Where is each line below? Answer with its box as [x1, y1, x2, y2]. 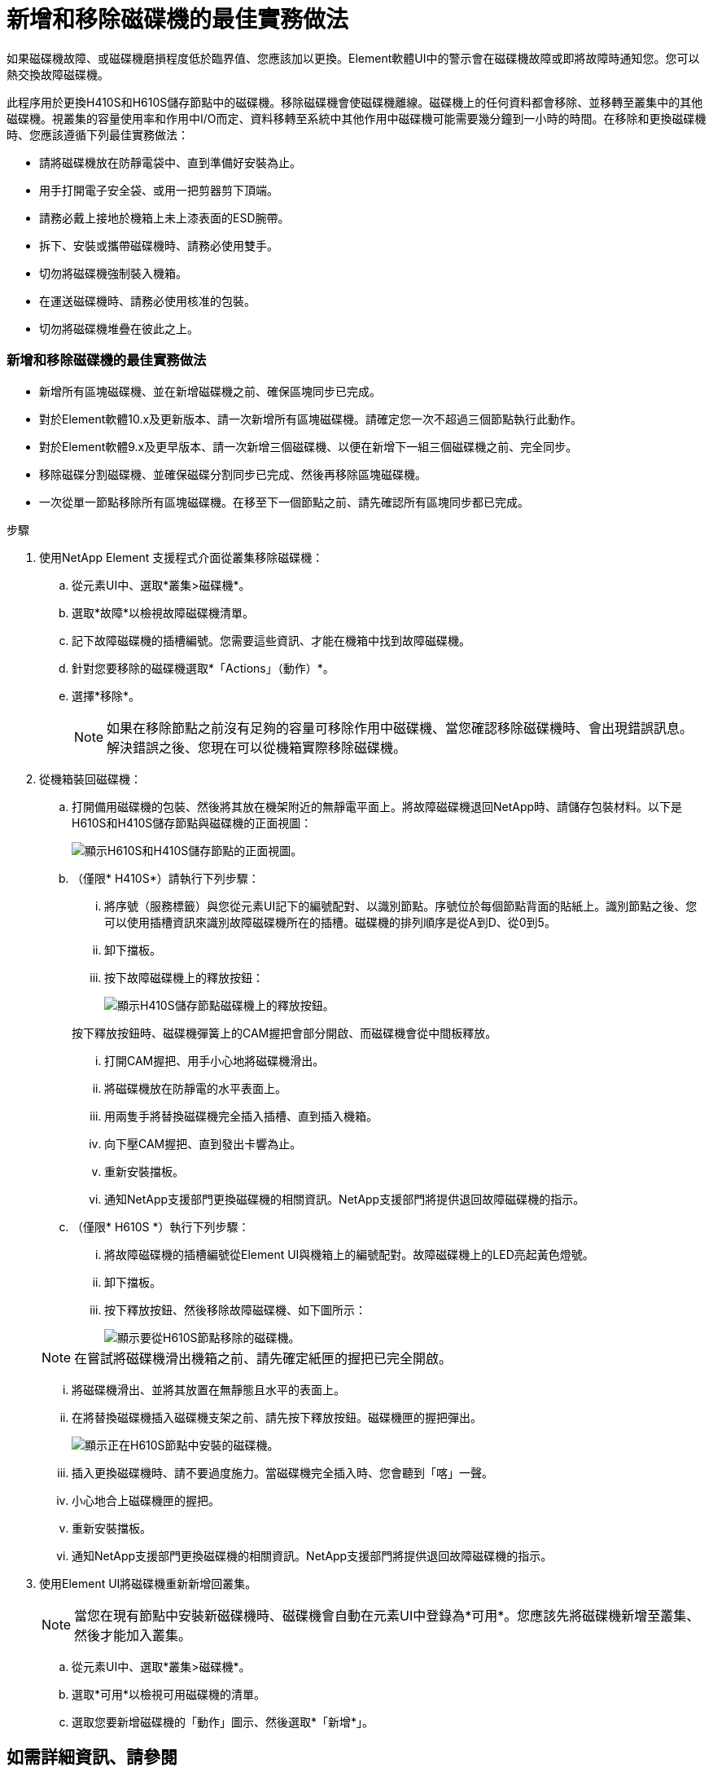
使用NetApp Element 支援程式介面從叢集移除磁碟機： [39, 550, 324, 564]
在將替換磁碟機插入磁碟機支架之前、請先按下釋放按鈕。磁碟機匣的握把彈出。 [72, 1410, 482, 1424]
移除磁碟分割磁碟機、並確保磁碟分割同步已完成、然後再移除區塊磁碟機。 [39, 467, 426, 481]
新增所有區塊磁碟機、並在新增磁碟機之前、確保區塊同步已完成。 [39, 384, 381, 398]
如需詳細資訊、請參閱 [7, 1746, 177, 1767]
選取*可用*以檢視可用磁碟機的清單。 [72, 1686, 266, 1701]
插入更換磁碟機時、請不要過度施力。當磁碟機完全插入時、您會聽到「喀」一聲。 [72, 1465, 493, 1480]
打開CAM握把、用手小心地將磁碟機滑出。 [104, 1053, 325, 1068]
